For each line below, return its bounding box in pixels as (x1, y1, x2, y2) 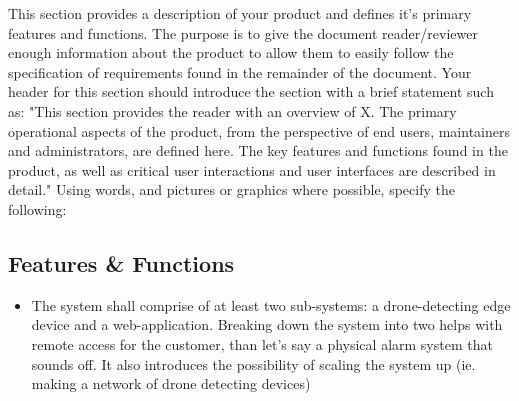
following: (8, 198, 67, 219)
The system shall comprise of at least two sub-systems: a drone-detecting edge (31, 294, 511, 315)
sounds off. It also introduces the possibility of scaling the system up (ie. (31, 353, 476, 374)
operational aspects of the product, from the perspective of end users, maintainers (8, 120, 510, 141)
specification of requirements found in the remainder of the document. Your (8, 61, 472, 82)
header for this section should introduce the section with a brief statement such (8, 81, 494, 102)
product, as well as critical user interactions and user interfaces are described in (8, 159, 496, 180)
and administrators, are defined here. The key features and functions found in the (8, 140, 508, 161)
